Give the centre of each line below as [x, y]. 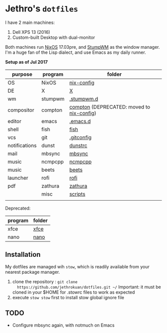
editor [14, 121]
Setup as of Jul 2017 [27, 62]
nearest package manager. [33, 272]
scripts [77, 194]
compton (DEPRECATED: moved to [110, 107]
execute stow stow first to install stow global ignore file [68, 297]
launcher [18, 178]
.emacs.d [80, 121]
